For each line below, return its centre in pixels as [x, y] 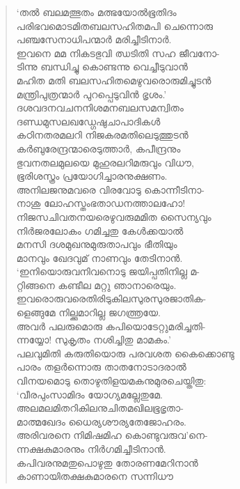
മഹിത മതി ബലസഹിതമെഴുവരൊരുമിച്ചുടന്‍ [114, 80]
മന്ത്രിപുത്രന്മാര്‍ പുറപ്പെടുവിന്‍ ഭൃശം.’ [91, 94]
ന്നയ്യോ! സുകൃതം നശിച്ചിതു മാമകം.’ [94, 340]
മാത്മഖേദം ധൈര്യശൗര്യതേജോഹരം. [101, 421]
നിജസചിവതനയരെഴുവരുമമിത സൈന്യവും [114, 216]
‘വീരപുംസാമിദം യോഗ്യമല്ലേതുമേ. [89, 394]
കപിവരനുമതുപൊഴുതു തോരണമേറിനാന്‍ [107, 462]
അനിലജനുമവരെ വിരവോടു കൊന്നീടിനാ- [110, 189]
